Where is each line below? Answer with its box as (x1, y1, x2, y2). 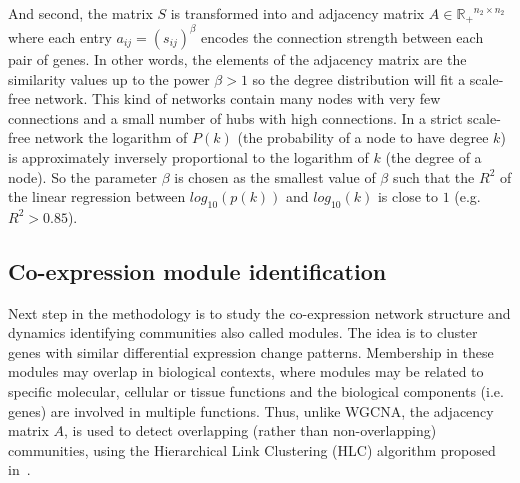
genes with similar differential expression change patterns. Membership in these (8, 341, 494, 362)
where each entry (8, 26, 112, 47)
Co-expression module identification (8, 255, 387, 286)
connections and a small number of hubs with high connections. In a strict (8, 107, 463, 128)
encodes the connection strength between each (201, 26, 484, 47)
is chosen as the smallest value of (174, 166, 376, 187)
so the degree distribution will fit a (252, 68, 466, 89)
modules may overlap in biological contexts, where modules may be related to (8, 361, 484, 382)
